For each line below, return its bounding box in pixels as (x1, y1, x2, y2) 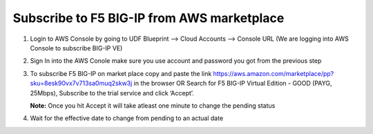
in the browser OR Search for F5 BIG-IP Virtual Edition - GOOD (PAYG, (133, 79, 332, 88)
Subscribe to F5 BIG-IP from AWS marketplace (12, 10, 285, 26)
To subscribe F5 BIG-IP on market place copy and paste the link (30, 69, 212, 77)
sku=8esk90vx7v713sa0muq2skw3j (30, 79, 133, 88)
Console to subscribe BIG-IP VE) (30, 44, 123, 52)
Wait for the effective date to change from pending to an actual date (30, 114, 224, 122)
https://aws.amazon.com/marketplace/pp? (213, 69, 334, 77)
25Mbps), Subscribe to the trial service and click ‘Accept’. (30, 88, 195, 97)
